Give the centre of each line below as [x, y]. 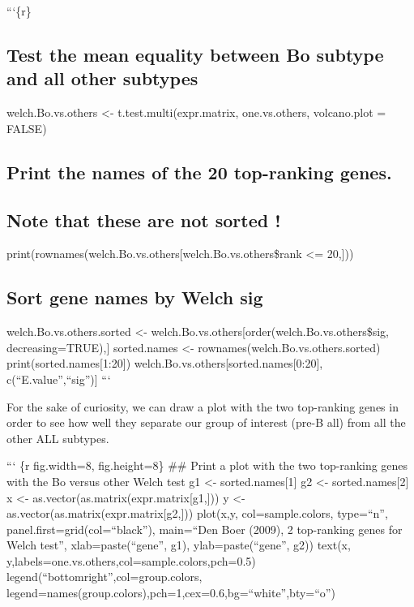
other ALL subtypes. [58, 438]
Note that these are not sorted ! [144, 220]
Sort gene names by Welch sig [135, 297]
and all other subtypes [102, 78]
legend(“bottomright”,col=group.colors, [105, 577]
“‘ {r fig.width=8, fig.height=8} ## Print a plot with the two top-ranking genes [207, 465]
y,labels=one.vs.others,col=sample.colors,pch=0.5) [131, 560]
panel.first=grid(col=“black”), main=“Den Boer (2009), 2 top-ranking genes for [205, 529]
